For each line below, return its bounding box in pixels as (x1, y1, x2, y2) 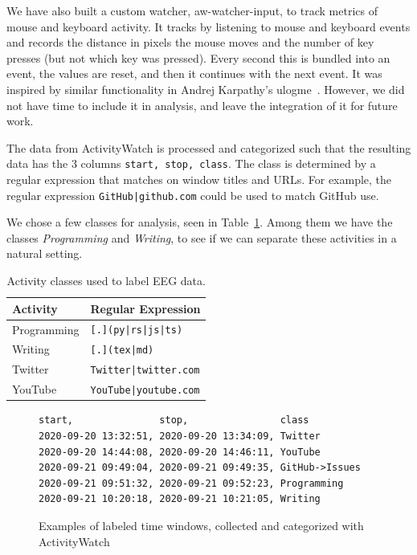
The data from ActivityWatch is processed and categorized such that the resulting (6, 139, 411, 156)
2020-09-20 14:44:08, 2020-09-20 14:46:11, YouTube (39, 446, 321, 458)
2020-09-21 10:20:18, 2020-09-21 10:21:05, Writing (39, 493, 321, 505)
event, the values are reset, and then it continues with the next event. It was (6, 65, 382, 82)
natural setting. (6, 245, 83, 262)
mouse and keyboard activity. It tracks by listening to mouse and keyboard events (6, 18, 411, 35)
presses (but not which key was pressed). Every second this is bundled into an (6, 49, 390, 66)
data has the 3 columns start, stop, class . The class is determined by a (6, 155, 376, 172)
